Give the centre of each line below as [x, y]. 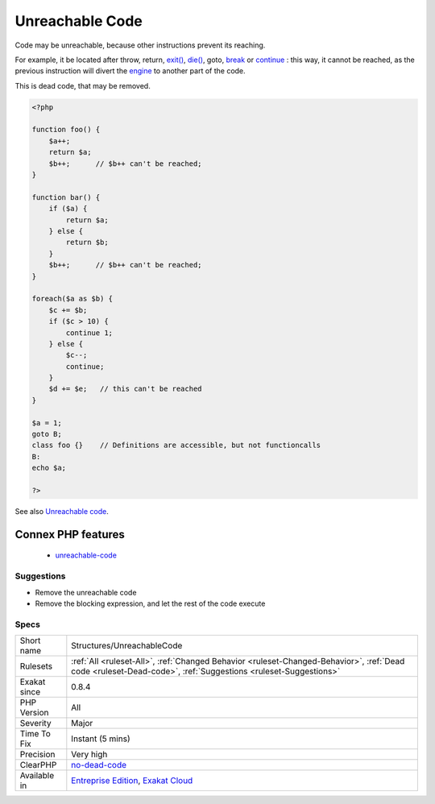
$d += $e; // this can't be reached [125, 389]
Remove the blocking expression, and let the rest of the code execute [150, 603]
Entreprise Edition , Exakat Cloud [132, 781]
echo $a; [49, 468]
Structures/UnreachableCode [127, 646]
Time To [35, 734]
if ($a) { [68, 209]
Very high [89, 755]
